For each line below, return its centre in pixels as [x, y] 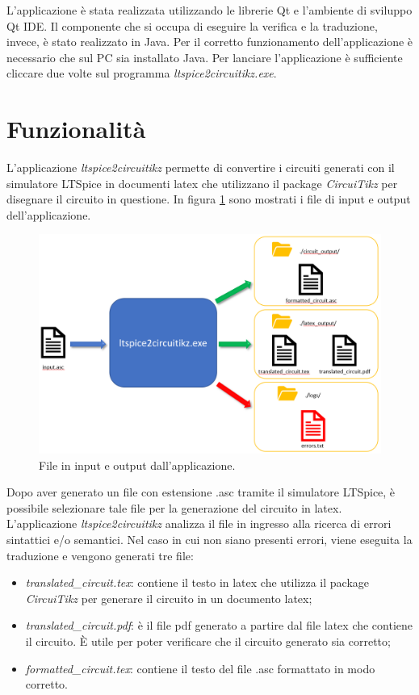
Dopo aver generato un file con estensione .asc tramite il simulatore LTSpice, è [201, 492]
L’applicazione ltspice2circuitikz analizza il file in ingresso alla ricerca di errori [199, 523]
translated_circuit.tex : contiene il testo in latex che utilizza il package [197, 582]
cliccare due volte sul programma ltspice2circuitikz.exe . [142, 73]
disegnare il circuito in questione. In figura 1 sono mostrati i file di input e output [209, 199]
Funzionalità [76, 129]
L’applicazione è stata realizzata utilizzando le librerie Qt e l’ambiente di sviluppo [209, 10]
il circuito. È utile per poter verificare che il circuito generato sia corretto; [208, 641]
